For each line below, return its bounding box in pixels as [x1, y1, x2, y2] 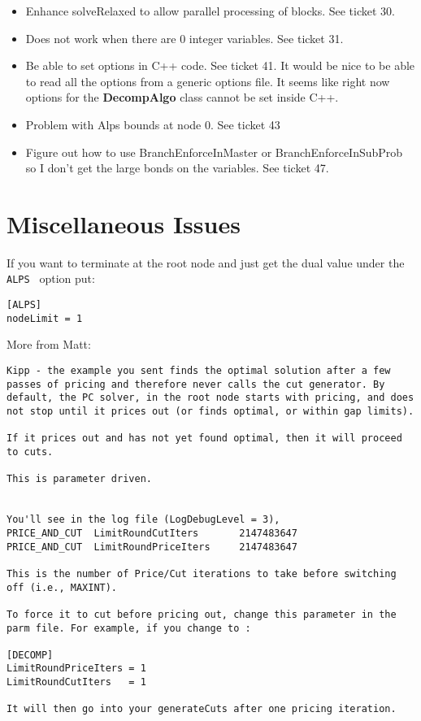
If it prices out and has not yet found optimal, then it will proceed [7, 432, 402, 445]
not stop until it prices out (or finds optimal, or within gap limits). [7, 406, 414, 417]
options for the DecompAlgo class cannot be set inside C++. [25, 89, 339, 106]
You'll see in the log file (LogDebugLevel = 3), [7, 514, 280, 526]
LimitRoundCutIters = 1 [7, 676, 146, 688]
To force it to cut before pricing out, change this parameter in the [7, 608, 397, 620]
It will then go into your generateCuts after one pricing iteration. [7, 703, 397, 715]
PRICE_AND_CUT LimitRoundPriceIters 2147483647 [7, 541, 297, 553]
